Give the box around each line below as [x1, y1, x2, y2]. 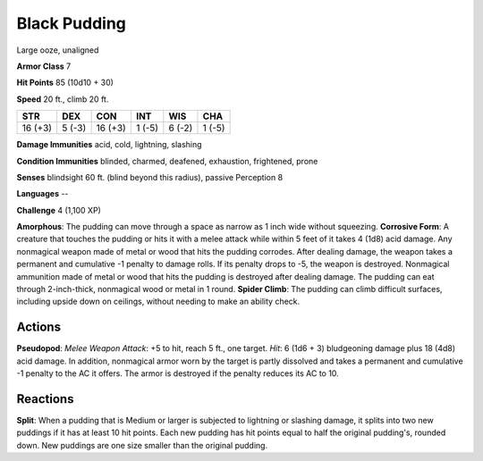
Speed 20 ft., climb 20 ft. [16, 94, 109, 105]
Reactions [16, 391, 74, 407]
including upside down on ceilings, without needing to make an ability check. [16, 296, 301, 307]
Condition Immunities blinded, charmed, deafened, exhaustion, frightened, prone [16, 155, 318, 166]
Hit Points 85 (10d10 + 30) [16, 77, 114, 88]
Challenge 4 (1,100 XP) [16, 205, 102, 215]
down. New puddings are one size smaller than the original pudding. [16, 440, 268, 450]
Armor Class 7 [16, 61, 72, 71]
